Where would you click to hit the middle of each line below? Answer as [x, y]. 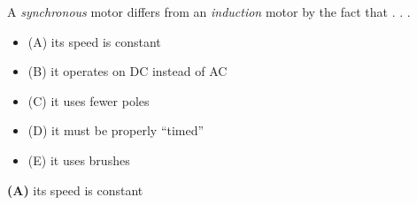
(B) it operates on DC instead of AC [127, 71]
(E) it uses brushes [79, 159]
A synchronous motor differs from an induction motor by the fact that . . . [209, 11]
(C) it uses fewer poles [89, 100]
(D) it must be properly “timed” [116, 130]
